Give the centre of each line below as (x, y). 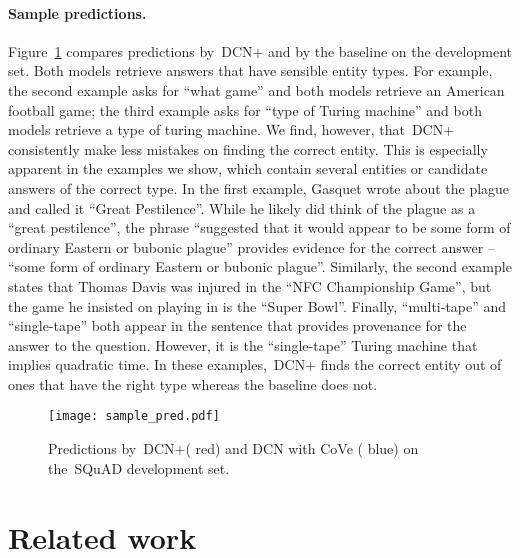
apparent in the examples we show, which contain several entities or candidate (248, 168)
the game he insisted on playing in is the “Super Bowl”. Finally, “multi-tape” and (257, 305)
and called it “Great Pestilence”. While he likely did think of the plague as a (242, 207)
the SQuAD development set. (139, 467)
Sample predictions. (77, 12)
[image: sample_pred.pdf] (134, 416)
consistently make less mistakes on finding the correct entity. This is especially (248, 148)
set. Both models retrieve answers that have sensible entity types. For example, (250, 70)
